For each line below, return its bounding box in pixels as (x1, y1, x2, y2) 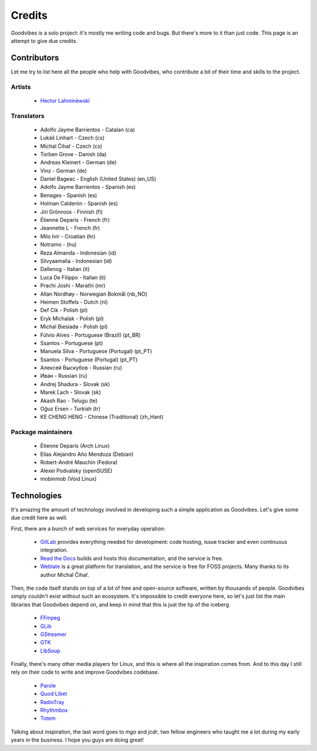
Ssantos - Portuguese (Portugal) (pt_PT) (40, 356, 138, 363)
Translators (11, 111, 45, 120)
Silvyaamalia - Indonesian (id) (40, 258, 112, 264)
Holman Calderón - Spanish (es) (40, 200, 119, 207)
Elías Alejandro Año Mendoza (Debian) (40, 451, 134, 458)
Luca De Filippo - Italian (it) (40, 273, 106, 281)
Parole (40, 682, 56, 689)
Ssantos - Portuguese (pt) (40, 339, 103, 346)
